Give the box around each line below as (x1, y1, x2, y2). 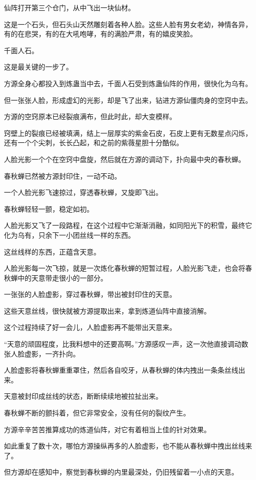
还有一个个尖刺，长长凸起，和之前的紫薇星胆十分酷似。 (4, 137, 183, 148)
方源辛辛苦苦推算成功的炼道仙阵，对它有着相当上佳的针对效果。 (4, 424, 211, 434)
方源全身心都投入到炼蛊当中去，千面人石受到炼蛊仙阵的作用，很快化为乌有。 (4, 78, 252, 88)
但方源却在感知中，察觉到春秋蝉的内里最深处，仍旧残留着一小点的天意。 (4, 467, 238, 477)
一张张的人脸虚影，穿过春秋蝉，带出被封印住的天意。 (4, 289, 176, 299)
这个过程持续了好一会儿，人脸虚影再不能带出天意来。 (4, 322, 176, 332)
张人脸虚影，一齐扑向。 (4, 348, 80, 358)
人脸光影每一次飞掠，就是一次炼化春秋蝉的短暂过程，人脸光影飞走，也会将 (4, 263, 245, 273)
